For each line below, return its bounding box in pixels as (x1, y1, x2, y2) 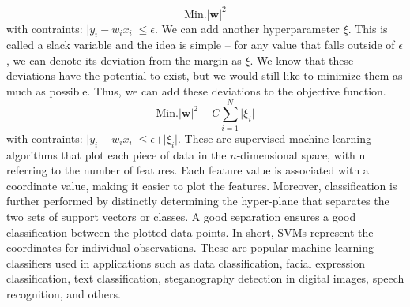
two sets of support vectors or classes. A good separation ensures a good (6, 208, 356, 224)
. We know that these (250, 51, 354, 68)
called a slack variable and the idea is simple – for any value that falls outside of (6, 36, 395, 53)
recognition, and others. (6, 285, 121, 301)
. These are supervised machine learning (177, 129, 371, 146)
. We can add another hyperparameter (154, 20, 340, 36)
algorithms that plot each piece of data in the (6, 146, 227, 163)
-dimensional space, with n (236, 146, 366, 163)
